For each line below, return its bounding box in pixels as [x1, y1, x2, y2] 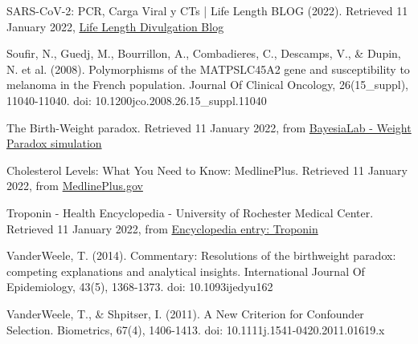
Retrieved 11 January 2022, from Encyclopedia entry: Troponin [6, 220, 318, 237]
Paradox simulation [6, 135, 102, 152]
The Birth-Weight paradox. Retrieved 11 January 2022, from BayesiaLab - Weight [6, 119, 412, 136]
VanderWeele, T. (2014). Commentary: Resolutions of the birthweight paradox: [6, 247, 396, 264]
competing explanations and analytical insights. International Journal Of [6, 262, 365, 279]
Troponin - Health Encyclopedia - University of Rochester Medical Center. [6, 204, 374, 221]
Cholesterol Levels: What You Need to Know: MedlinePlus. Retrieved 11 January [6, 161, 408, 178]
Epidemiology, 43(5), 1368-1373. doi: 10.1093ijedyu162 [6, 278, 273, 295]
